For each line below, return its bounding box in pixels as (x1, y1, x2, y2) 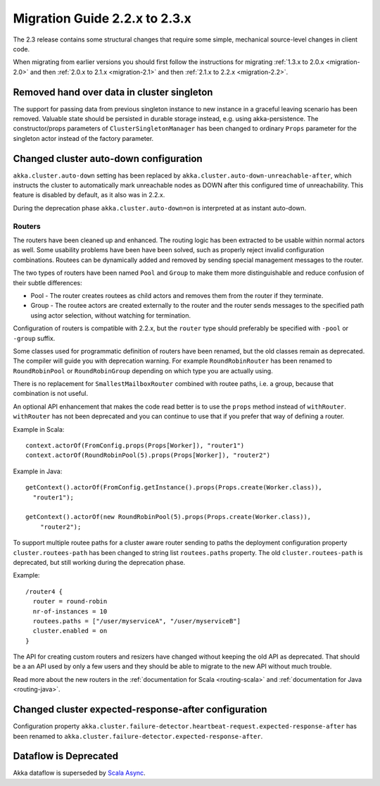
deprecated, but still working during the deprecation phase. (13, 558, 186, 566)
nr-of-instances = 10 (32, 607, 108, 616)
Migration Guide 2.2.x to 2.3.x (13, 11, 191, 26)
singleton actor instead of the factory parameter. (13, 134, 154, 142)
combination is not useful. (13, 389, 88, 398)
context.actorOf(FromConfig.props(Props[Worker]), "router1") (25, 442, 245, 450)
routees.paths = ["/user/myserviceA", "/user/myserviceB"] (32, 617, 241, 625)
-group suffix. (13, 334, 56, 342)
